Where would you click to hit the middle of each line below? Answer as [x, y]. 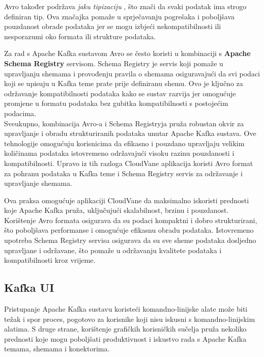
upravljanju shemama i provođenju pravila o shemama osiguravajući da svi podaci [132, 73]
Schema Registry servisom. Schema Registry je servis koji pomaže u [114, 63]
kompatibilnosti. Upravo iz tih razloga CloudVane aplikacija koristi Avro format [129, 163]
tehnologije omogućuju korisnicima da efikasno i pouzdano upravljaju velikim [124, 143]
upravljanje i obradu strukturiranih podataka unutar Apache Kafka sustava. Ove [130, 133]
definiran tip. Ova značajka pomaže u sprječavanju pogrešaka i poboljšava [120, 16]
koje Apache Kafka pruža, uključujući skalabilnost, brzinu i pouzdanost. [116, 210]
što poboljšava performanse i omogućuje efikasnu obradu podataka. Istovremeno [129, 230]
